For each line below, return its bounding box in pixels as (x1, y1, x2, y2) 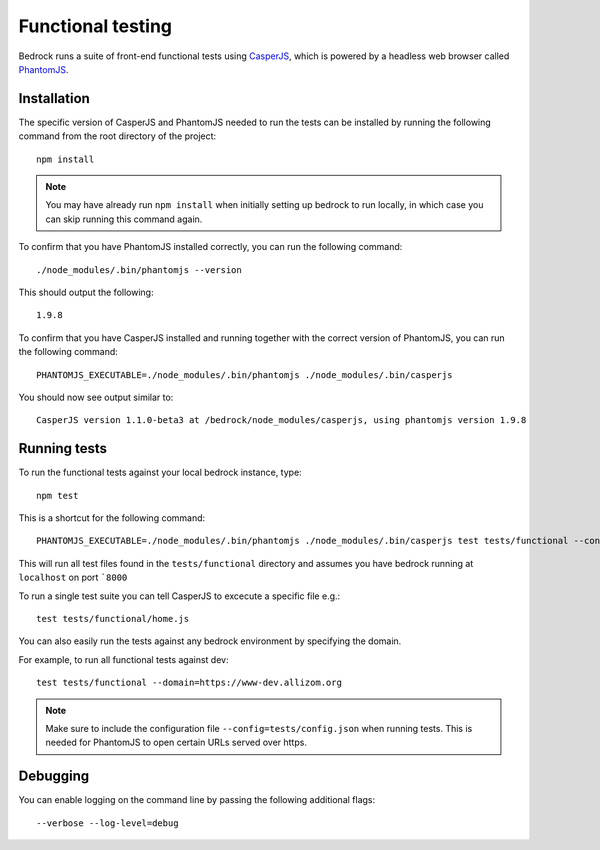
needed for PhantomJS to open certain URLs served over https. (45, 736, 307, 749)
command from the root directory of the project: (18, 130, 217, 142)
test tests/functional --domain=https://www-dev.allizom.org (36, 677, 342, 689)
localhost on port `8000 (18, 571, 128, 584)
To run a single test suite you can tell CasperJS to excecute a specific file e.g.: (18, 590, 341, 602)
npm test (36, 490, 79, 501)
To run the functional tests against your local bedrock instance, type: (18, 466, 302, 479)
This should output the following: (18, 286, 154, 298)
